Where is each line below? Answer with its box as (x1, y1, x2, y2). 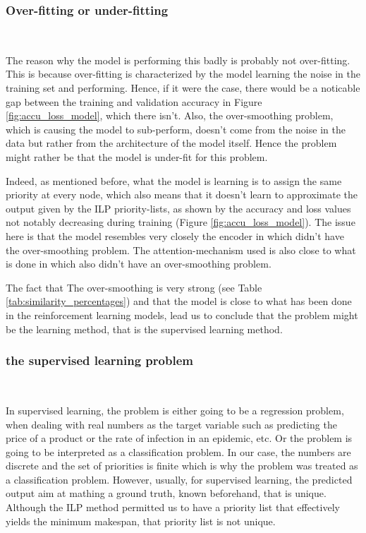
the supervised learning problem (6, 352, 193, 369)
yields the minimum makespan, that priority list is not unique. (6, 513, 276, 528)
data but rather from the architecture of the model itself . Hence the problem (6, 136, 337, 150)
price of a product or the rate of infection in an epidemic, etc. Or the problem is (6, 431, 353, 445)
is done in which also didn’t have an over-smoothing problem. (6, 256, 272, 271)
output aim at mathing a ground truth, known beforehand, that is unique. (6, 486, 327, 501)
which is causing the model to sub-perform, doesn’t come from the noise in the (6, 121, 346, 136)
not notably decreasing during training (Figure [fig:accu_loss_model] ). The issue (6, 215, 355, 229)
